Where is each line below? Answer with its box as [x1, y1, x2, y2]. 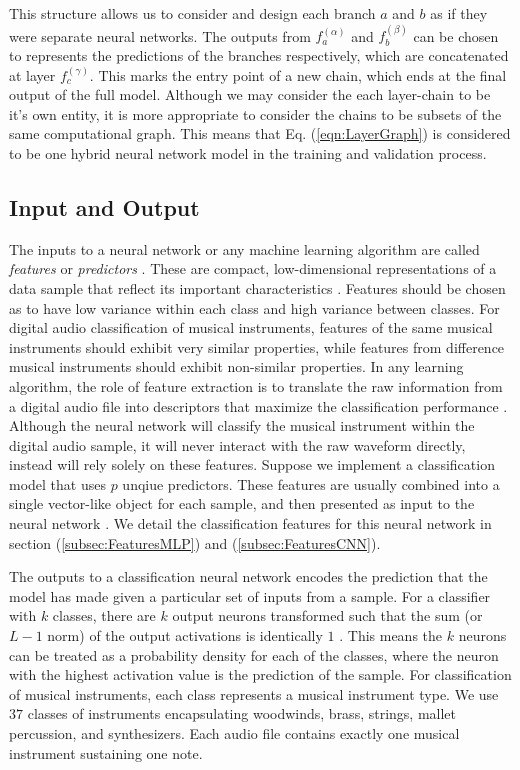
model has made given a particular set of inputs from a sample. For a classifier [9, 585, 491, 606]
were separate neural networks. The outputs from [9, 25, 311, 46]
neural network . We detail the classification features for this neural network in [9, 513, 492, 534]
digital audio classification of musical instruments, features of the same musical [9, 317, 493, 338]
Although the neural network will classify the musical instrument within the [9, 415, 475, 436]
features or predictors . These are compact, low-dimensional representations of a [9, 258, 497, 279]
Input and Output [9, 191, 200, 222]
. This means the [339, 625, 443, 646]
